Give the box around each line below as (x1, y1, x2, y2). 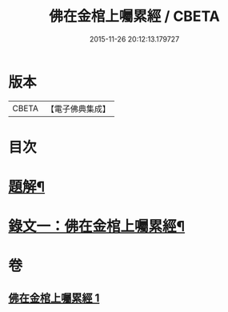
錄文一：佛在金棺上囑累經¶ (8, 218, 186, 236)
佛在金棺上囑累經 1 (8, 291, 100, 305)
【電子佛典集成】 (46, 103, 110, 114)
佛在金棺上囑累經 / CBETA (49, 7, 220, 26)
